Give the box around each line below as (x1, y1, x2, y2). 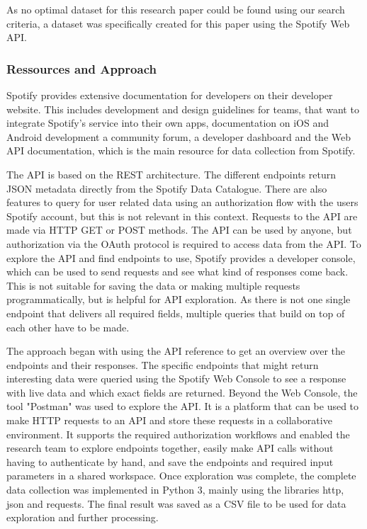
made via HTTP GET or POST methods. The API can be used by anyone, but (6, 222, 352, 237)
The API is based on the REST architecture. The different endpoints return (6, 166, 336, 181)
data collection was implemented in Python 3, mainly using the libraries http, (6, 482, 344, 497)
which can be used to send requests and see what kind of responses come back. (6, 264, 349, 279)
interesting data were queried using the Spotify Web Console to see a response (6, 371, 346, 386)
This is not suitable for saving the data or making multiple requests (6, 278, 300, 292)
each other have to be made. (6, 319, 130, 334)
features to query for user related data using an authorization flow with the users (6, 195, 358, 210)
